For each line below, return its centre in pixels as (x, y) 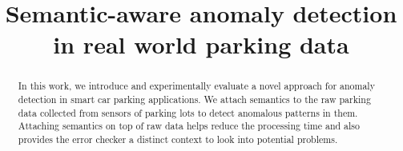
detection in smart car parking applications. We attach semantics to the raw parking (194, 99)
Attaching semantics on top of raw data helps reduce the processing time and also (189, 126)
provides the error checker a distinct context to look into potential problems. (178, 139)
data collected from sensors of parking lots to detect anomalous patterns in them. (188, 112)
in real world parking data (201, 44)
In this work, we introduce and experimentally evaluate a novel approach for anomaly (196, 86)
